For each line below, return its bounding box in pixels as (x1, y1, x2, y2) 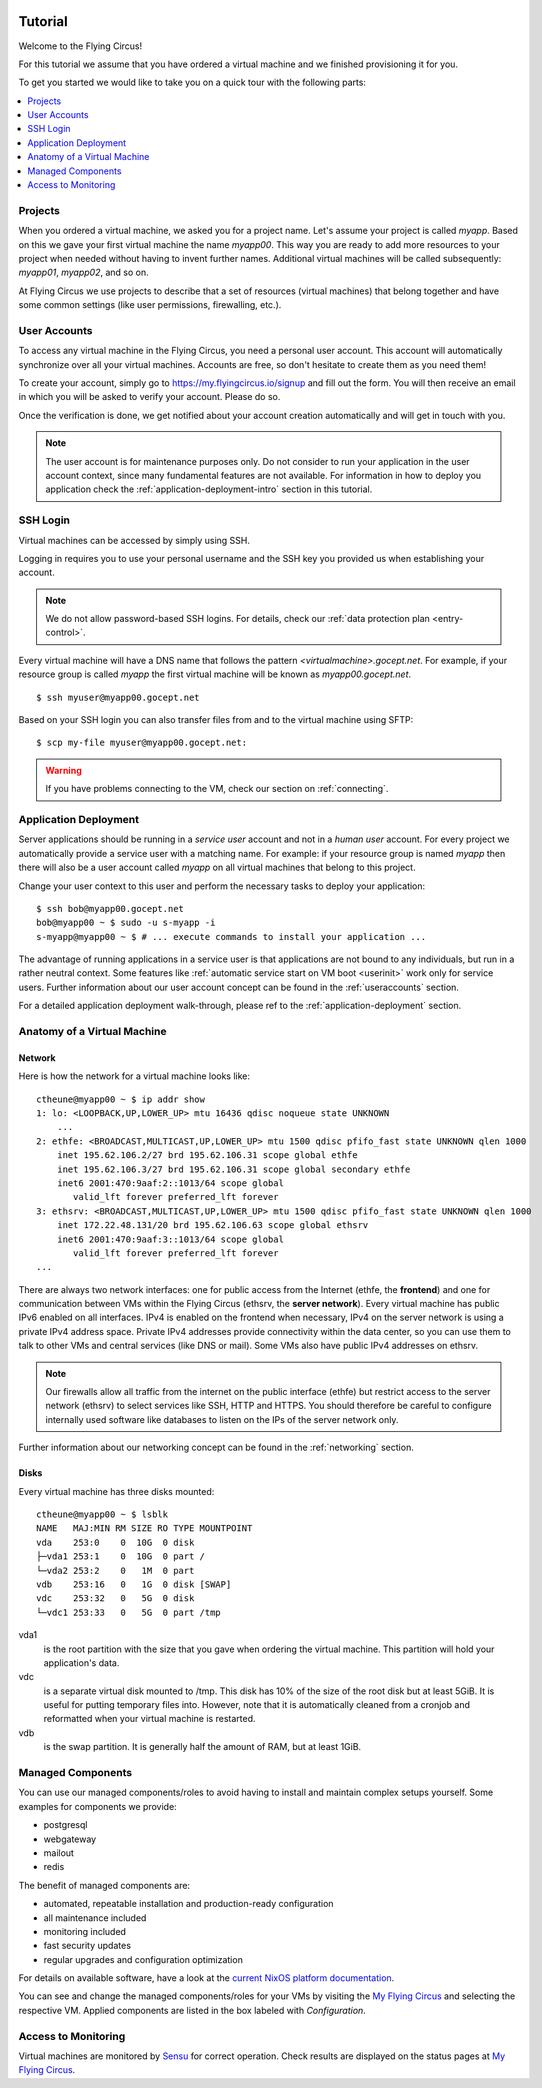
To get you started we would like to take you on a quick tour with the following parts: (18, 76, 367, 89)
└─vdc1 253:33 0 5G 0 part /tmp (36, 1606, 222, 1618)
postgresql (43, 1819, 88, 1831)
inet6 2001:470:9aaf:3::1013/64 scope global (56, 1233, 285, 1245)
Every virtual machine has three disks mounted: (18, 1485, 215, 1497)
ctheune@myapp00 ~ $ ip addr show (36, 1093, 205, 1105)
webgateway (43, 1833, 97, 1845)
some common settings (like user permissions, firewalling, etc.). (18, 299, 282, 311)
